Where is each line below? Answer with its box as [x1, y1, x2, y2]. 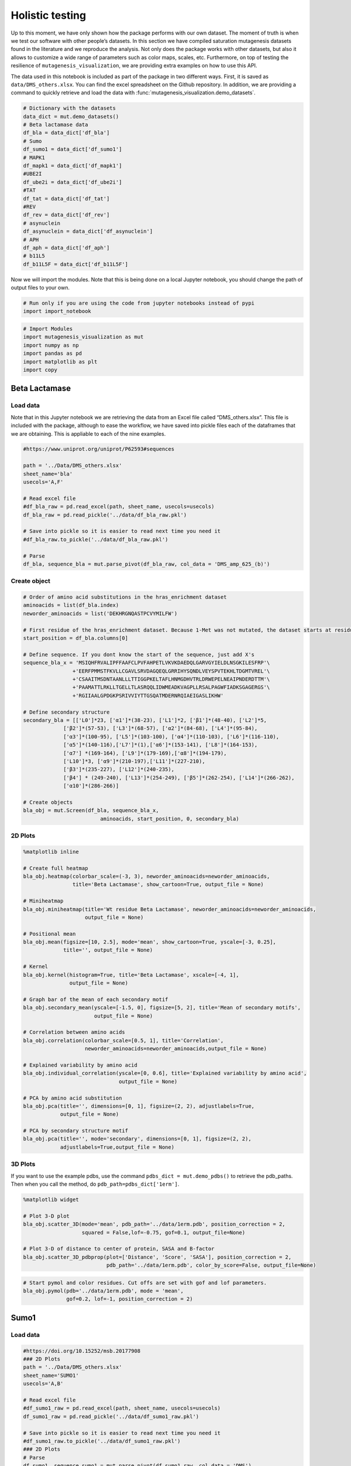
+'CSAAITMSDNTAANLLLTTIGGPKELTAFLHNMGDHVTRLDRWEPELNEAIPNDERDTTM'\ [72, 676, 270, 683]
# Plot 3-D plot [23, 1213, 70, 1219]
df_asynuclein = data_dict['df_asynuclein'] [23, 228, 153, 235]
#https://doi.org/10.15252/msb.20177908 [23, 1348, 140, 1354]
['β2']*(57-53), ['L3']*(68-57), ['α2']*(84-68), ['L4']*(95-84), [63, 725, 258, 732]
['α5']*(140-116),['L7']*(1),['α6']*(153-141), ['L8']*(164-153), [63, 742, 258, 748]
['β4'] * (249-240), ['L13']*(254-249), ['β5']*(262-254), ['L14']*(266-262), [63, 774, 295, 781]
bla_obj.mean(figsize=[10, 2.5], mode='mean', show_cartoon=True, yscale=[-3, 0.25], [23, 939, 276, 945]
